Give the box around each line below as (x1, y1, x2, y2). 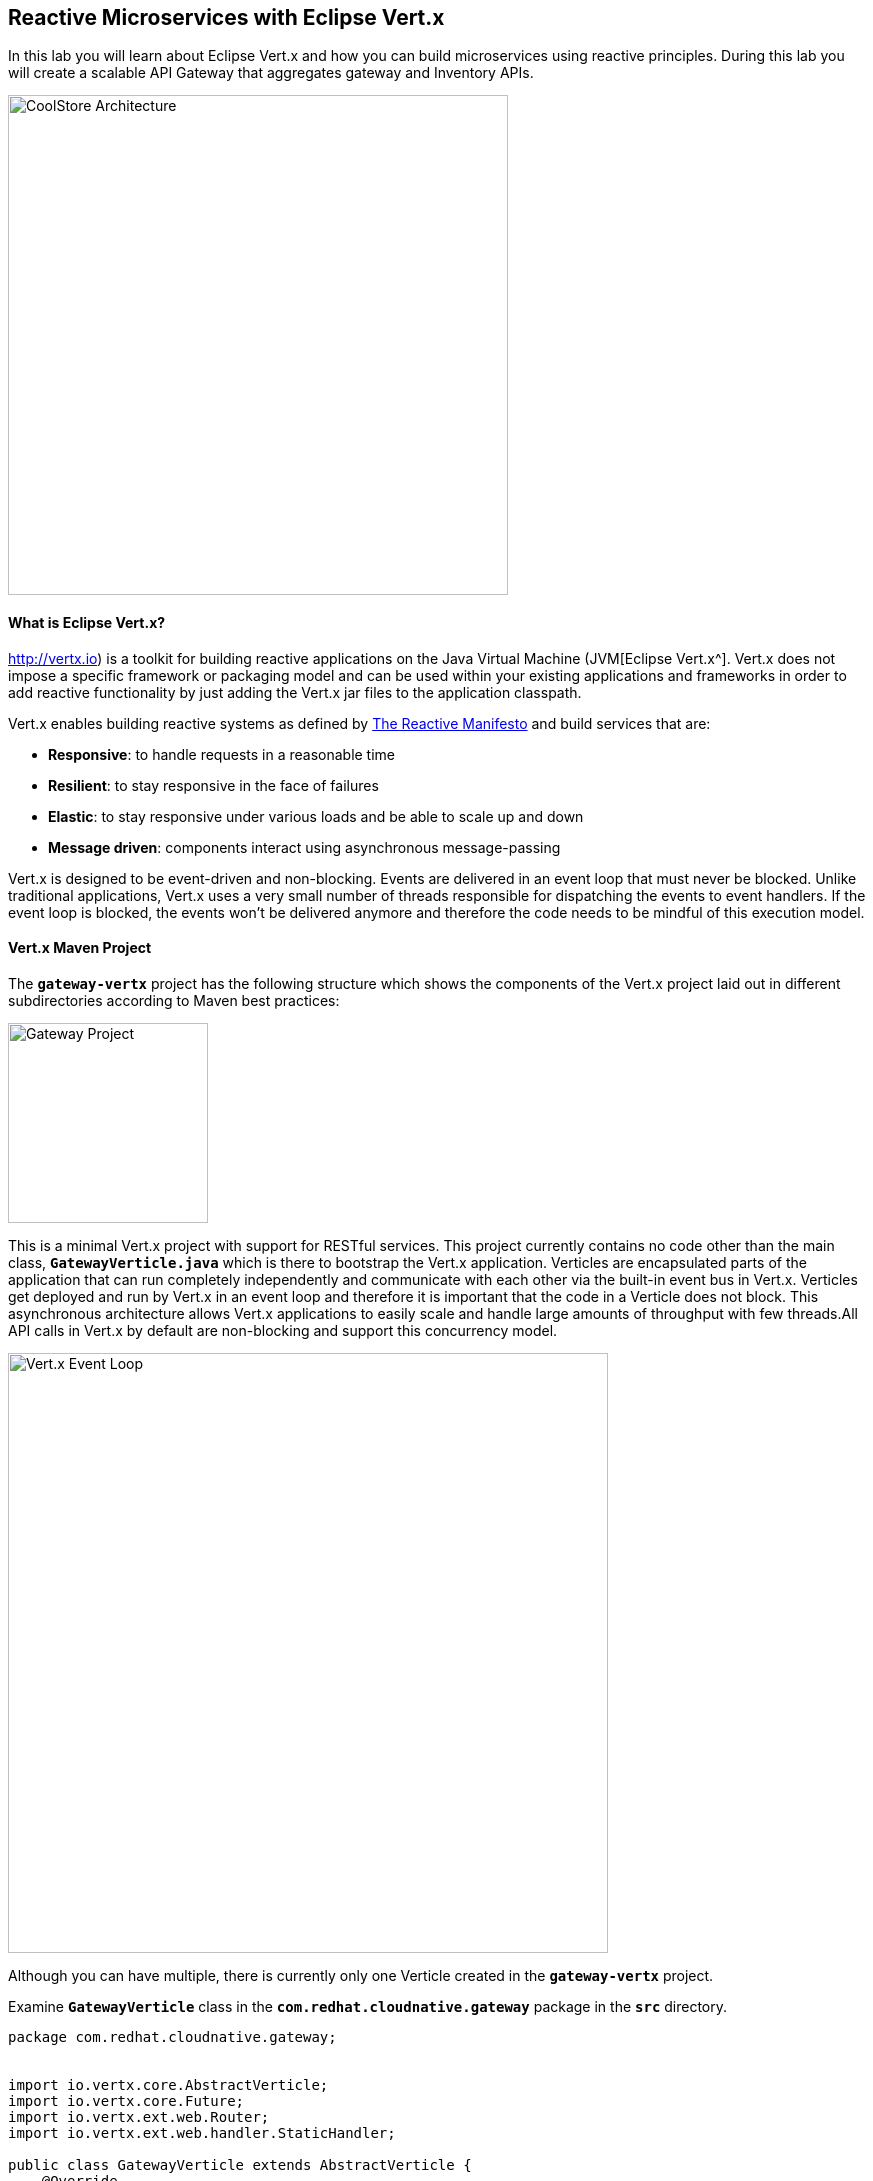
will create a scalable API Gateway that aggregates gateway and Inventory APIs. (8, 64, 534, 82)
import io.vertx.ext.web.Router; (8, 2108, 270, 2125)
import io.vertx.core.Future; (8, 2092, 245, 2109)
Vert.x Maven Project (8, 939, 152, 957)
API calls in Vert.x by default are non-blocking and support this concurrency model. (8, 1321, 558, 1339)
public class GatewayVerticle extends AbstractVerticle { (8, 2156, 472, 2173)
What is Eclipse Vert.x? (8, 614, 166, 632)
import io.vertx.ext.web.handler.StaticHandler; (8, 2124, 396, 2141)
